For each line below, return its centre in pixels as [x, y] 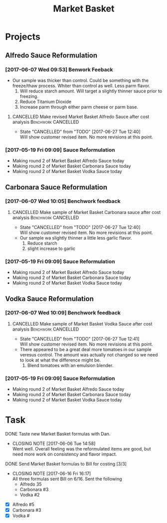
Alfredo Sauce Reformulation [51, 55]
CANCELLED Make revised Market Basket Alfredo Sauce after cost [81, 116]
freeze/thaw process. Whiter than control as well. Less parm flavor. [81, 85]
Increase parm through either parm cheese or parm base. [79, 107]
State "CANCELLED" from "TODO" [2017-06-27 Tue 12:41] [80, 338]
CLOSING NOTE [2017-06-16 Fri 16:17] [52, 473]
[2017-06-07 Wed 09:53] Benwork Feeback [59, 69]
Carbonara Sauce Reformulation [56, 187]
